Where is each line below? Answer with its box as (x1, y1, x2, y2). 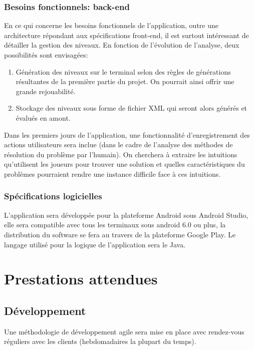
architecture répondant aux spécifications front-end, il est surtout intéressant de (4, 30, 249, 40)
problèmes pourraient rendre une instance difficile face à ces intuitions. (4, 168, 221, 179)
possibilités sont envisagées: (4, 50, 88, 60)
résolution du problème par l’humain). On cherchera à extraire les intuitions (4, 149, 237, 159)
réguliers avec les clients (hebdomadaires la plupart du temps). (4, 336, 196, 346)
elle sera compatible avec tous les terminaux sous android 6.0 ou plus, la (4, 219, 226, 230)
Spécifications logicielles (4, 190, 102, 202)
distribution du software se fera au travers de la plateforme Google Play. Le (4, 229, 236, 239)
